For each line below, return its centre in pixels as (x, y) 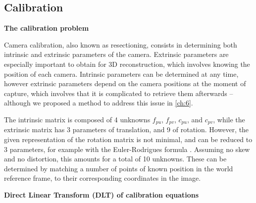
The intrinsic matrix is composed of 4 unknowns (77, 119)
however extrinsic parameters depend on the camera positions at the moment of (125, 83)
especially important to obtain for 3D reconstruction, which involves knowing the (127, 64)
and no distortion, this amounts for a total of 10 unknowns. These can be (115, 159)
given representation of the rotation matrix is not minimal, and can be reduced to (128, 139)
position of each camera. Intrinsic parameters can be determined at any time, (121, 74)
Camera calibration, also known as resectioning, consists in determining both (121, 44)
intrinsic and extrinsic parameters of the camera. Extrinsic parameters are (116, 54)
